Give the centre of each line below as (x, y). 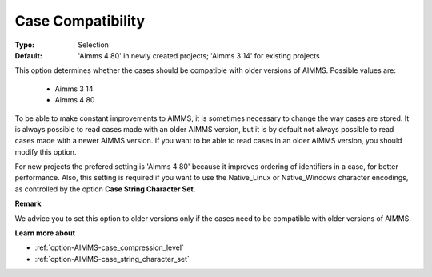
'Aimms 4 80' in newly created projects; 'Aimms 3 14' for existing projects (199, 55)
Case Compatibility (80, 21)
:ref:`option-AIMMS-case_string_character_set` (112, 259)
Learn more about (45, 233)
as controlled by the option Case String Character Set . (105, 189)
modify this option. (46, 151)
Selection (94, 45)
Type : (25, 45)
